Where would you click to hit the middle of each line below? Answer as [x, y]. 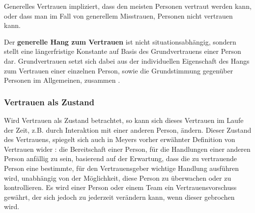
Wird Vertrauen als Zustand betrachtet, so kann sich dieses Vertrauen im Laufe [124, 120]
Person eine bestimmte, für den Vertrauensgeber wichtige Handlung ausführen [121, 168]
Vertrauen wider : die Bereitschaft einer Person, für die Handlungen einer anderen [127, 149]
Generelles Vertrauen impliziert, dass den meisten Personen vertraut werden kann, [128, 6]
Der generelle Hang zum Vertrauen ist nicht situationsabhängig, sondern [120, 41]
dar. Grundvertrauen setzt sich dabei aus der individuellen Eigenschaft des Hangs [127, 60]
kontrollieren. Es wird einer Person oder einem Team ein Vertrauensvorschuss [120, 187]
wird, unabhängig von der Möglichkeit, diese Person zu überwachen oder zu [118, 177]
